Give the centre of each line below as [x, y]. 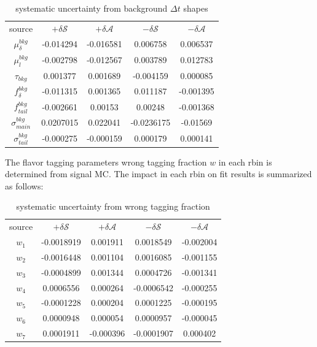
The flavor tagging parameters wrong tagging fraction [106, 162]
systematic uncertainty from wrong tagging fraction [113, 206]
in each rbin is [245, 162]
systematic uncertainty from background [92, 8]
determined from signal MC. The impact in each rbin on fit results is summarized [158, 174]
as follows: [24, 185]
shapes [196, 8]
